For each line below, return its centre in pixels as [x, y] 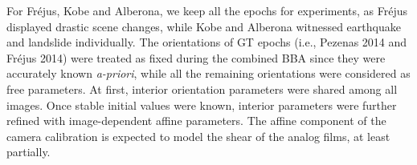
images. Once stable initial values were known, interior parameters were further [202, 105]
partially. [29, 152]
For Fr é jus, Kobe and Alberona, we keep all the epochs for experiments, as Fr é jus [207, 10]
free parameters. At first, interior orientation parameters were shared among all [202, 89]
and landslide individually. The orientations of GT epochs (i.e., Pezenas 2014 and [207, 42]
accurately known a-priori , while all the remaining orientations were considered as [208, 73]
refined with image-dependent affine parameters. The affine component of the [196, 121]
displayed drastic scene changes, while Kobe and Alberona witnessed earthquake [204, 26]
